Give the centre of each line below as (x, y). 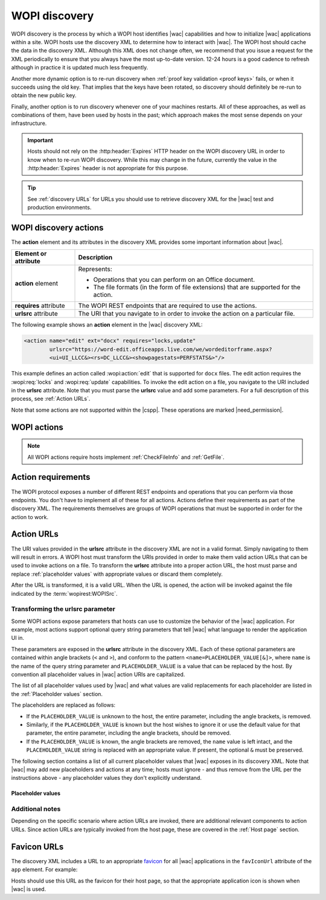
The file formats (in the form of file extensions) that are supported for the (197, 287)
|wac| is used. (29, 889)
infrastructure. (29, 123)
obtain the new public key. (44, 95)
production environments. (59, 208)
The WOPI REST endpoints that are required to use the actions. (168, 306)
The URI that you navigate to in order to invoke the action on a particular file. (187, 314)
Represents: (95, 269)
